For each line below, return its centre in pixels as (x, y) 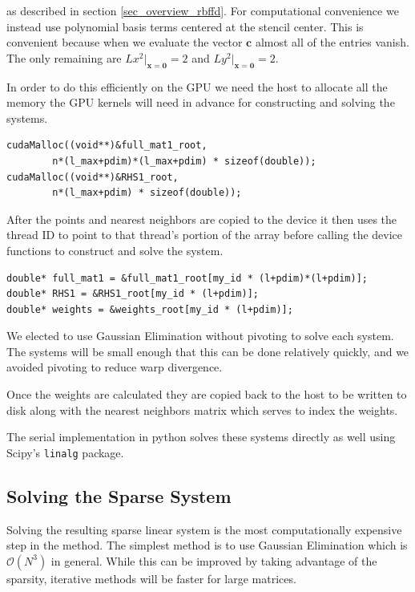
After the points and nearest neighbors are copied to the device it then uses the (202, 219)
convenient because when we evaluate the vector (125, 42)
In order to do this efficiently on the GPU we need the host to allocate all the (197, 86)
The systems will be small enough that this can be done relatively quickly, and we (208, 351)
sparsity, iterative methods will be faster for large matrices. (151, 578)
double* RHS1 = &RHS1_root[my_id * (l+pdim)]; (133, 294)
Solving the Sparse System (119, 495)
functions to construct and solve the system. (115, 250)
